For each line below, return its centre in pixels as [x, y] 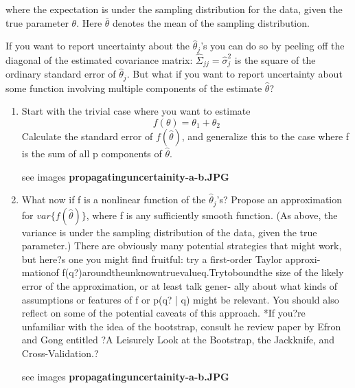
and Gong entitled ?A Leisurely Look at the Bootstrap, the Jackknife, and [178, 340]
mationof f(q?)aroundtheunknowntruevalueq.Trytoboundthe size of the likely [183, 272]
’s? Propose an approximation [279, 199]
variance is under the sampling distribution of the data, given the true [169, 232]
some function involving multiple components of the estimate [134, 88]
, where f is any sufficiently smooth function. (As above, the [212, 215]
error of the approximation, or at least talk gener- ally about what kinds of [180, 285]
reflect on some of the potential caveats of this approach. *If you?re [163, 313]
